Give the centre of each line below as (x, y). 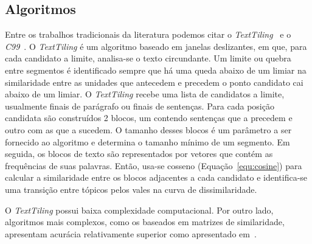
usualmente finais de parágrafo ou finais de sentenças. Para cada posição (140, 106)
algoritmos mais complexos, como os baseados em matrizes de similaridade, (145, 222)
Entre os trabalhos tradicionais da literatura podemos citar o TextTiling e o (148, 34)
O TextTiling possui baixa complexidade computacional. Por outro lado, (139, 210)
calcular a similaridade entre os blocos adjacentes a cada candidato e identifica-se (156, 177)
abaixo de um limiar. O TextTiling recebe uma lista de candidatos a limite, (145, 94)
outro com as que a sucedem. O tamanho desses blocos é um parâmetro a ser (148, 129)
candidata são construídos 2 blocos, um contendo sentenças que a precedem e (149, 118)
